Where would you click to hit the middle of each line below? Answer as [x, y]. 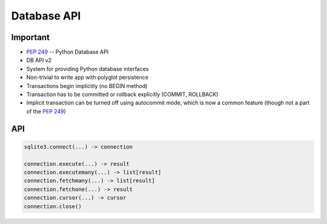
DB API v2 [39, 60]
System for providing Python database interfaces [88, 69]
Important [30, 37]
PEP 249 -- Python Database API [68, 52]
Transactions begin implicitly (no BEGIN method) [87, 86]
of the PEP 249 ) [46, 111]
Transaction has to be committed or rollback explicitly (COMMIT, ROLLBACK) [122, 95]
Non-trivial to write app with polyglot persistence [87, 77]
